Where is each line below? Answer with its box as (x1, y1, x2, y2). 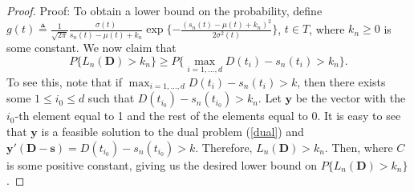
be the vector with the (295, 90, 406, 106)
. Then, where (324, 138, 393, 155)
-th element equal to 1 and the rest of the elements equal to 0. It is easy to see (14, 107, 401, 124)
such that (87, 90, 135, 106)
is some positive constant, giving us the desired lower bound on (6, 156, 318, 173)
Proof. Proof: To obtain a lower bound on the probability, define (6, 2, 323, 18)
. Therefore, (195, 138, 253, 155)
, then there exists (297, 73, 386, 90)
